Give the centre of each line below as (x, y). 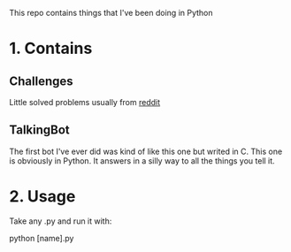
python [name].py (42, 238)
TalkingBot (40, 130)
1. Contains (51, 49)
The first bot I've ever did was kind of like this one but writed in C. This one (146, 151)
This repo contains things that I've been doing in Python (111, 13)
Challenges (41, 81)
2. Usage (42, 196)
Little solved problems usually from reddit (85, 102)
